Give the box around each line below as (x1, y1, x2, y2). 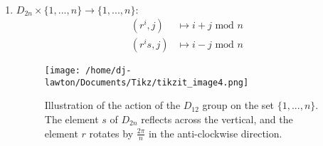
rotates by (89, 125, 134, 140)
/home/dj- (85, 66, 132, 76)
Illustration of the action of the (44, 98, 181, 113)
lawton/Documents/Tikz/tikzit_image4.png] (44, 77, 249, 88)
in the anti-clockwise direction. (148, 125, 282, 140)
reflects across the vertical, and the (141, 111, 293, 126)
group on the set (202, 98, 275, 113)
